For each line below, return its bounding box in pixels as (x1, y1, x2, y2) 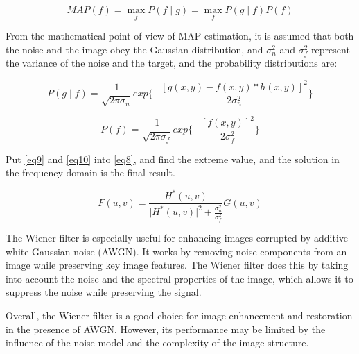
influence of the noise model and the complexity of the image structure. (6, 335, 309, 350)
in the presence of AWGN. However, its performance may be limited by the (6, 321, 326, 336)
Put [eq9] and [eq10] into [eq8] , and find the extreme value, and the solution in (6, 151, 340, 166)
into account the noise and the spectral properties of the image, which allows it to (6, 271, 353, 285)
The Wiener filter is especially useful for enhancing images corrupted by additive (6, 230, 349, 244)
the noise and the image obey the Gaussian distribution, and (6, 42, 263, 56)
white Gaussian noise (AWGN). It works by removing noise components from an (6, 244, 347, 258)
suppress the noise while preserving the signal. (6, 285, 202, 299)
